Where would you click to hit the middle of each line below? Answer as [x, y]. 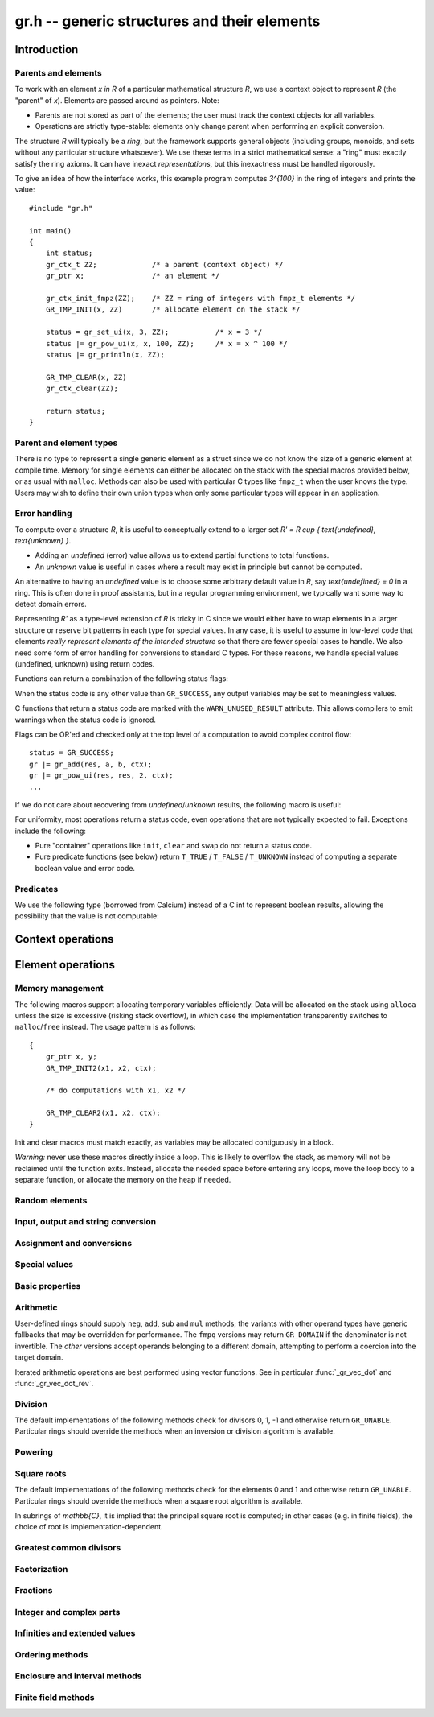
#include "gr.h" [61, 208]
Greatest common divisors [68, 1548]
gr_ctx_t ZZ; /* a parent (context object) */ [164, 264]
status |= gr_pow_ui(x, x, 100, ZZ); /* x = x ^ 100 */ [167, 343]
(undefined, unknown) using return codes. [85, 664]
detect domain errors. [51, 605]
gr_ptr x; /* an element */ [133, 276]
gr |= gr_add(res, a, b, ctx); [91, 764]
